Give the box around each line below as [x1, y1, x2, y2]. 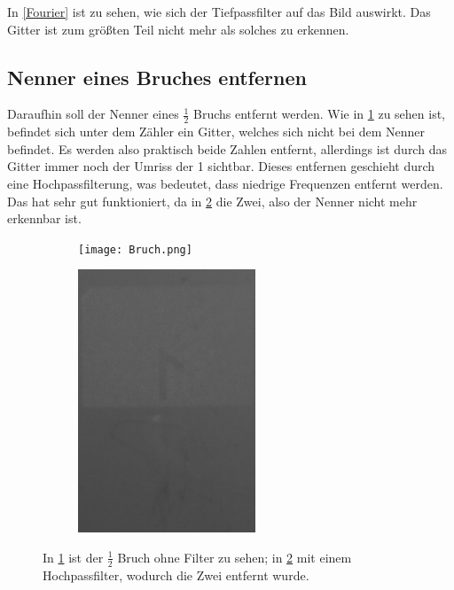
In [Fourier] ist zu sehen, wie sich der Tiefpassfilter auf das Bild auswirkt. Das [7, 3, 431, 20]
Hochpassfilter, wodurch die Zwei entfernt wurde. [43, 565, 309, 584]
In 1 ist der [43, 547, 104, 566]
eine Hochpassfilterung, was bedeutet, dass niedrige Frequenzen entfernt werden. [7, 175, 443, 192]
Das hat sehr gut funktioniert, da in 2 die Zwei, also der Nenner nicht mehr [7, 191, 418, 210]
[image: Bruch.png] [78, 243, 192, 256]
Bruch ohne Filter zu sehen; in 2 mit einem [117, 547, 352, 566]
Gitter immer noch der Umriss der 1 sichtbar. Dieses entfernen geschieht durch [7, 157, 435, 175]
